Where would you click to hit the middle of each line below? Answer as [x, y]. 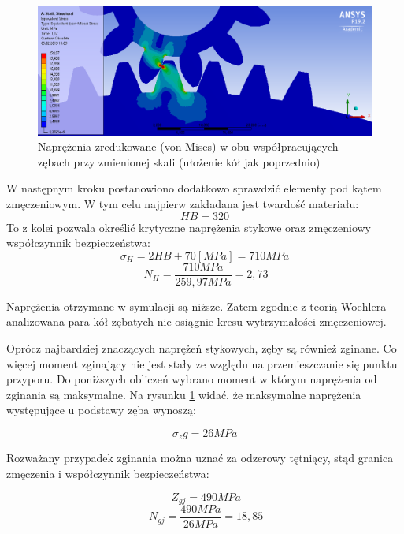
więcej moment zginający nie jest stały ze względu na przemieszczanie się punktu [202, 363]
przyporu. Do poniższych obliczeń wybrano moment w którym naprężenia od [192, 379]
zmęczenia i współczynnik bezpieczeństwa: [108, 473]
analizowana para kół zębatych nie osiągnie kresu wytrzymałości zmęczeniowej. [196, 321]
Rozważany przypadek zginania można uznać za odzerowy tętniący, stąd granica [200, 458]
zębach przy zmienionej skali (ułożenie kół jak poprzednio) [179, 161]
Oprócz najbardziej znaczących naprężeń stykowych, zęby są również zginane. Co [202, 347]
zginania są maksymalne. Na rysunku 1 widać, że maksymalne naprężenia [184, 394]
